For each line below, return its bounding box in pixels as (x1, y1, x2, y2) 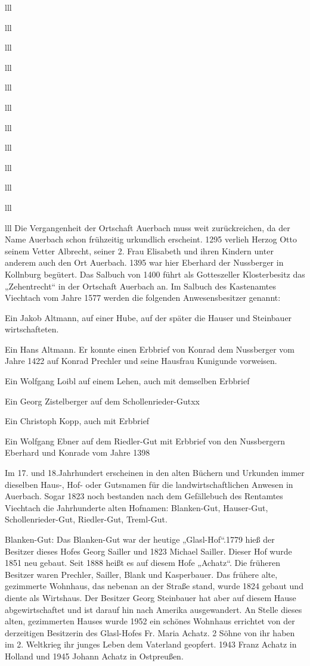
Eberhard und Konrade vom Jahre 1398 (5, 446, 150, 459)
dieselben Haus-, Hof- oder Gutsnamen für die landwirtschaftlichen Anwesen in (5, 478, 293, 490)
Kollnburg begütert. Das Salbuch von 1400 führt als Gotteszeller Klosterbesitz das (5, 267, 305, 280)
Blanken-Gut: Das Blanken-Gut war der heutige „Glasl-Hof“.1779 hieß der (5, 533, 275, 545)
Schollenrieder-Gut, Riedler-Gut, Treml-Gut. (5, 513, 168, 525)
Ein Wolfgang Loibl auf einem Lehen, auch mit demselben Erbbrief (5, 375, 250, 387)
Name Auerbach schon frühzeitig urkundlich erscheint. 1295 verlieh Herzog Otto (5, 233, 297, 245)
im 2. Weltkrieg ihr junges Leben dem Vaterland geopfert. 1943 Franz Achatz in (5, 638, 297, 651)
